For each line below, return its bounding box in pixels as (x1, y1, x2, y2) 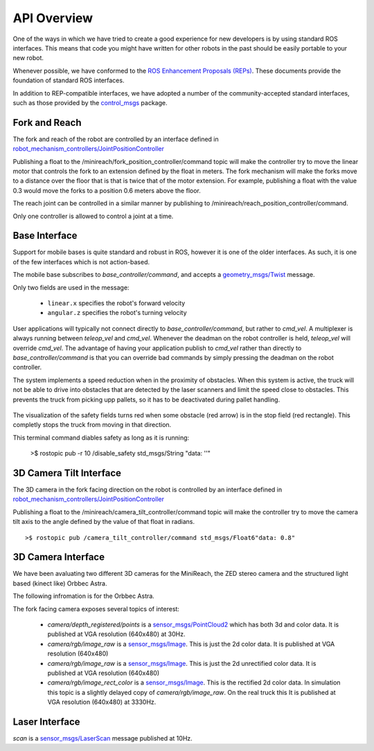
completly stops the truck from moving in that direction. (12, 421, 172, 429)
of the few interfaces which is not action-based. (12, 257, 150, 266)
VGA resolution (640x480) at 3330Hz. (47, 698, 157, 706)
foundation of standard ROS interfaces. (12, 76, 125, 84)
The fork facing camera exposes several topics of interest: (12, 604, 180, 613)
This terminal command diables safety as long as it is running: (12, 433, 190, 442)
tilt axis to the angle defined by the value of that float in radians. (12, 518, 195, 526)
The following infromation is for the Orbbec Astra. (12, 592, 155, 600)
